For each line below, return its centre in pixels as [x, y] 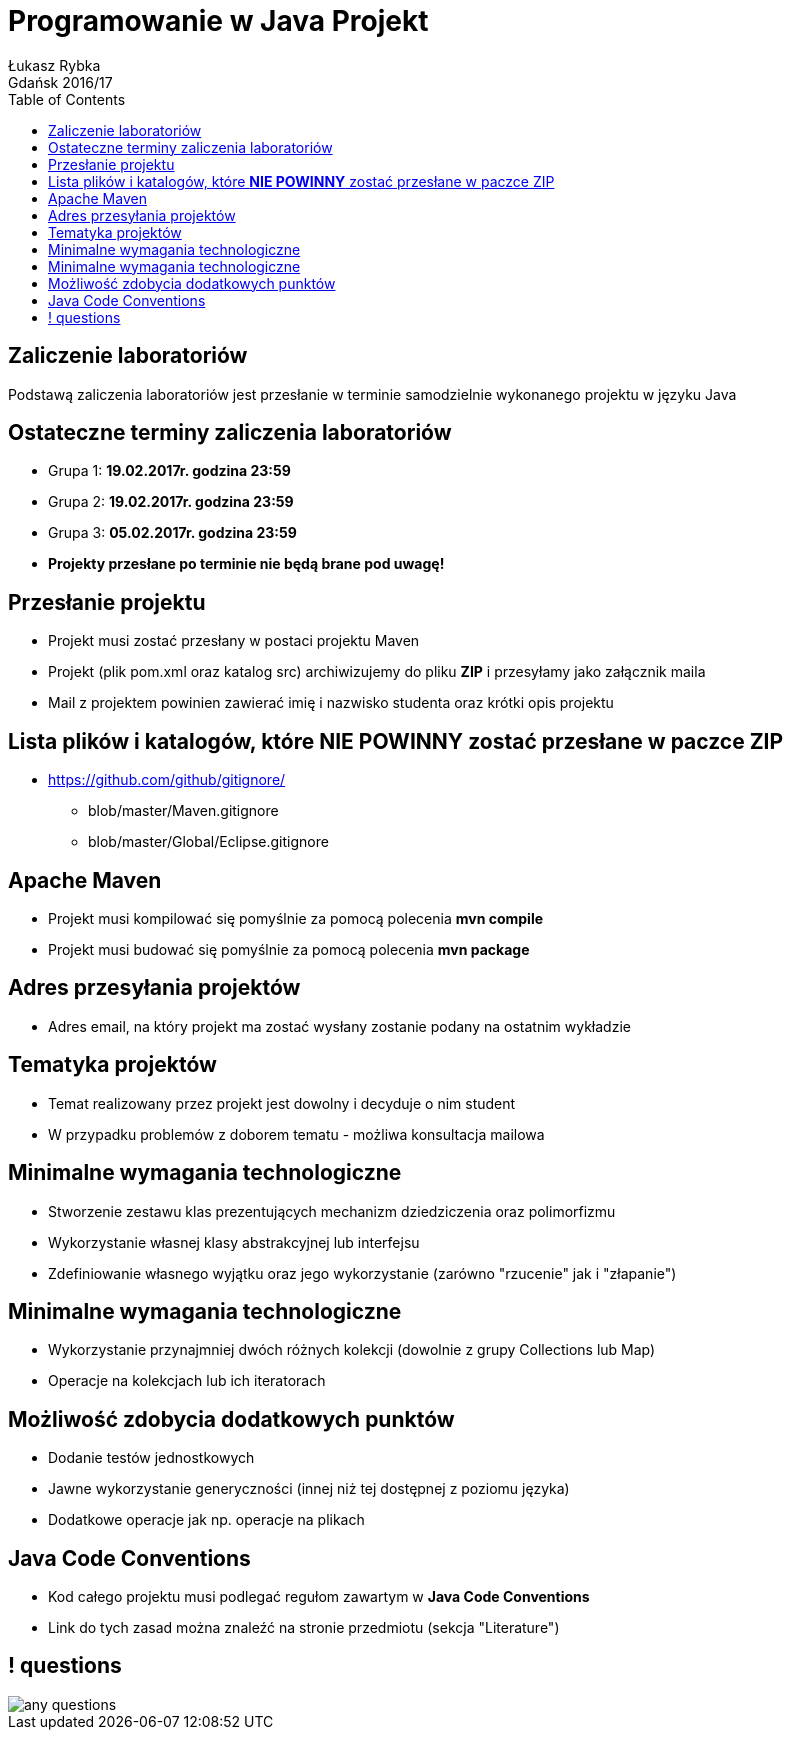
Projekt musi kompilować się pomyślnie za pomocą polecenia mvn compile [296, 918]
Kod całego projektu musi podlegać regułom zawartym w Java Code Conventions [319, 1597]
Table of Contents [67, 99]
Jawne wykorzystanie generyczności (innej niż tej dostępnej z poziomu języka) [309, 1489]
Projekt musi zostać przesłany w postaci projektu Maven [234, 641]
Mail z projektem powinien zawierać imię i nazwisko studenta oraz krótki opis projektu [331, 703]
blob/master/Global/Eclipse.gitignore [208, 842]
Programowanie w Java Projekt [218, 21]
